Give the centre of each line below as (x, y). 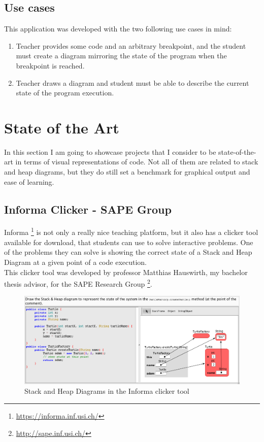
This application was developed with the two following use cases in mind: (118, 29)
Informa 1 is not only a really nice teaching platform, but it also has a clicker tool (131, 231)
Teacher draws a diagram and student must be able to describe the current (133, 82)
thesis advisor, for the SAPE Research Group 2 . (78, 283)
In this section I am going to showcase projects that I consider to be (110, 151)
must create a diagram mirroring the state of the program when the (121, 56)
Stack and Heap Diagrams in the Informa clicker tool (107, 391)
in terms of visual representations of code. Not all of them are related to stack (137, 162)
